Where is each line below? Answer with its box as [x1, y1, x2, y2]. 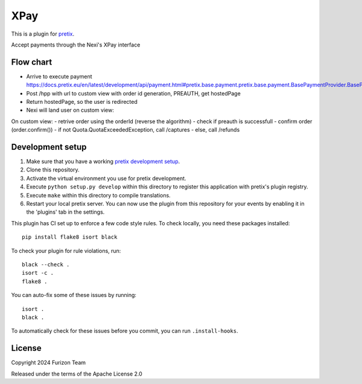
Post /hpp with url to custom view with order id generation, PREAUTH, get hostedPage [26, 89, 241, 97]
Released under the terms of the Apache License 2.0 [11, 370, 143, 377]
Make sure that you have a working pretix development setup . [26, 158, 180, 165]
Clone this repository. [26, 166, 80, 173]
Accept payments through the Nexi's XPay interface [11, 41, 141, 48]
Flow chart [11, 57, 52, 67]
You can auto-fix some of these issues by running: [11, 292, 137, 299]
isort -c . [22, 269, 54, 277]
